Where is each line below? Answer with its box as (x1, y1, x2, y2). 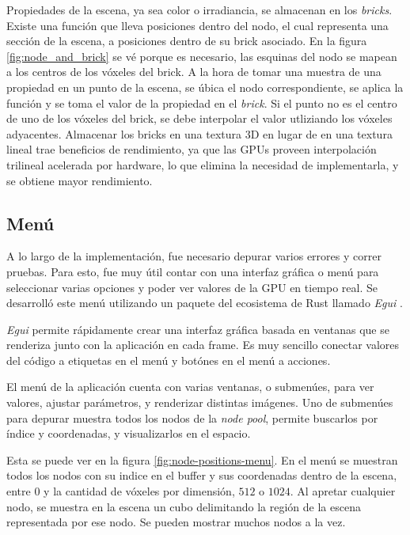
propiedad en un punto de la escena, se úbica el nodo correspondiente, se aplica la (6, 78, 404, 95)
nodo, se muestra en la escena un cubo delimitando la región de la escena (6, 498, 361, 514)
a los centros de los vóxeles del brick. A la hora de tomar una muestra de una (6, 63, 382, 80)
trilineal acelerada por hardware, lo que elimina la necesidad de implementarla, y (6, 156, 399, 173)
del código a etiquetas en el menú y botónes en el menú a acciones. (6, 351, 331, 368)
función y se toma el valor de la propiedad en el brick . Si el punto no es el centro (6, 94, 397, 111)
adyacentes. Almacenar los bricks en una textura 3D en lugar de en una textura (6, 125, 393, 142)
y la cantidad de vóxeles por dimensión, (44, 483, 235, 499)
